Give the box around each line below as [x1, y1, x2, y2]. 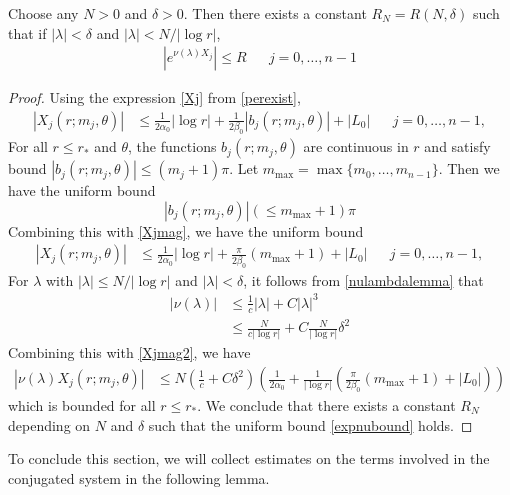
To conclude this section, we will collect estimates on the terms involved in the [8, 448, 490, 469]
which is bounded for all [8, 395, 156, 416]
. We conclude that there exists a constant [197, 395, 456, 416]
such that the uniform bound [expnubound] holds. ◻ [148, 414, 473, 435]
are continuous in [303, 136, 409, 157]
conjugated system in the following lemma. [8, 467, 270, 488]
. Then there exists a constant [183, 3, 367, 23]
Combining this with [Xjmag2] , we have [8, 342, 251, 363]
